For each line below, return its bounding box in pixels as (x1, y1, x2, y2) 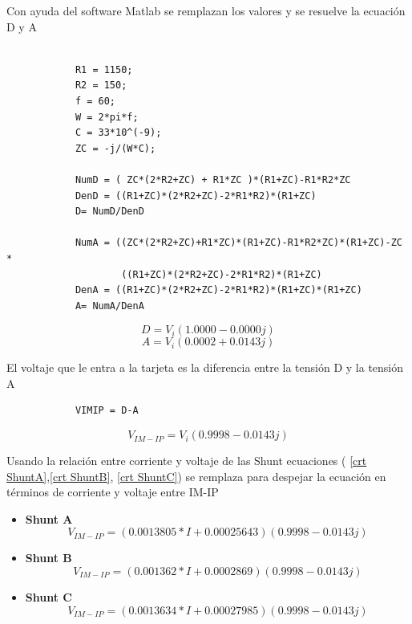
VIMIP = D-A (75, 405, 139, 417)
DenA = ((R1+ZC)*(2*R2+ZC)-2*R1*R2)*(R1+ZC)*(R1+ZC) (75, 284, 362, 296)
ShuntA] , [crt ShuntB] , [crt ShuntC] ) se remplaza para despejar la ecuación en (6, 467, 386, 484)
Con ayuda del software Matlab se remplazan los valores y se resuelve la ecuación (6, 2, 406, 18)
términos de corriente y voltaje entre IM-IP (6, 483, 219, 500)
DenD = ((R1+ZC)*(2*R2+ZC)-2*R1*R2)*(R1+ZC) (75, 190, 317, 202)
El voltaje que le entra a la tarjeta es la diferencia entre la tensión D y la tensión (6, 359, 404, 376)
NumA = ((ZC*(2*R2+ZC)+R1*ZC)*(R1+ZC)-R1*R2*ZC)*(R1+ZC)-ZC (75, 237, 402, 249)
